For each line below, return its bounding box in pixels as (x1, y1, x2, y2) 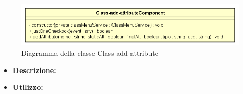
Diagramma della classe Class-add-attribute (21, 47, 158, 58)
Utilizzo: (12, 82, 43, 92)
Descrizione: (12, 64, 57, 75)
